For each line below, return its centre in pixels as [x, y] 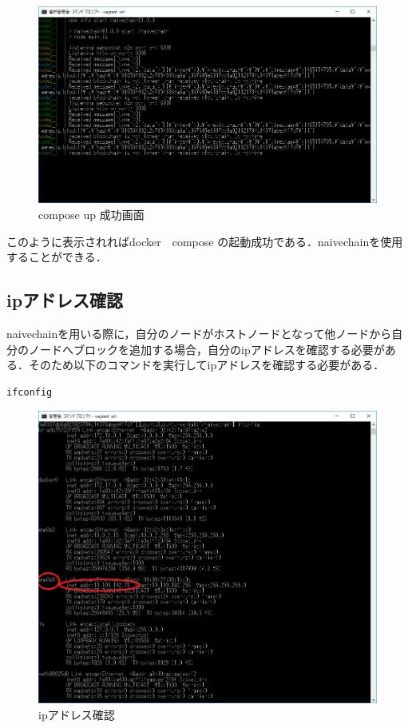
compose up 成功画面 [91, 215]
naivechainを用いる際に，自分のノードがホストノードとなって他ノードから [199, 333]
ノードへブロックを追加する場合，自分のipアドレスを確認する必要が [206, 349]
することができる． [57, 257]
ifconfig [30, 392]
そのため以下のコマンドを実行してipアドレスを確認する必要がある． [206, 365]
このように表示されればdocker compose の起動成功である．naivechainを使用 [205, 241]
